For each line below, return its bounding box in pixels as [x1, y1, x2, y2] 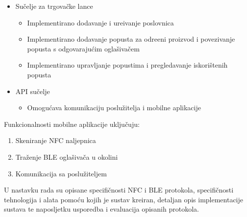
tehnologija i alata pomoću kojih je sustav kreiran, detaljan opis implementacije [4, 194, 244, 204]
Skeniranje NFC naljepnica [15, 135, 96, 145]
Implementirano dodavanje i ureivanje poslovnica [27, 17, 174, 27]
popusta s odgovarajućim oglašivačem [27, 43, 140, 53]
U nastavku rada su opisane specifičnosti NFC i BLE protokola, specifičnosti [4, 185, 234, 195]
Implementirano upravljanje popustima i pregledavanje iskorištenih [27, 60, 228, 70]
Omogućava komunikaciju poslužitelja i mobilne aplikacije [27, 102, 201, 113]
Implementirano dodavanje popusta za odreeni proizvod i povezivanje [27, 34, 235, 44]
